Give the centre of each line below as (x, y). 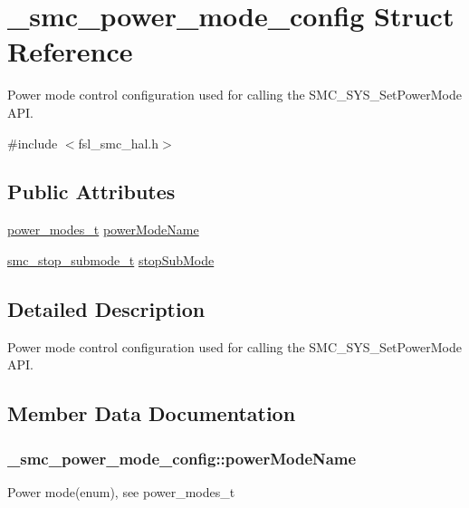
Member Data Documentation (152, 413)
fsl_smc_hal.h (119, 143)
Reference (70, 51)
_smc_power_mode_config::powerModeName (182, 458)
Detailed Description (106, 308)
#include (33, 143)
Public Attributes (91, 192)
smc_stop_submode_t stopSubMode (111, 259)
